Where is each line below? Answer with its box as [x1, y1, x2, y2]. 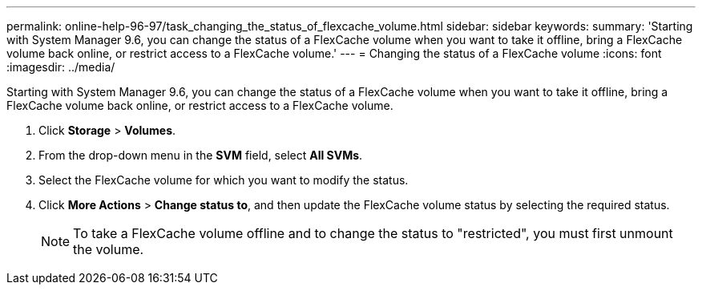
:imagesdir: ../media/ [6, 60, 115, 74]
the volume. [73, 241, 144, 257]
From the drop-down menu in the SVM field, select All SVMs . [38, 148, 363, 162]
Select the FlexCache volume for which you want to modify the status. [38, 173, 409, 187]
